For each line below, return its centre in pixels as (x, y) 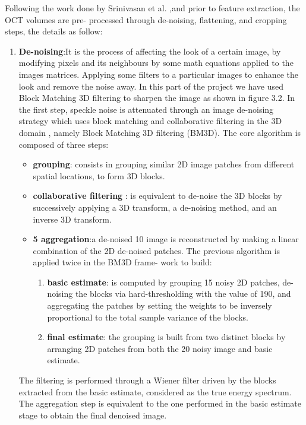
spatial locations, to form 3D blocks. (99, 175)
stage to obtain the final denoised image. (93, 415)
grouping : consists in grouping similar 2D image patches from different (164, 164)
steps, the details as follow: (54, 31)
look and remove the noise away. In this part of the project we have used (151, 86)
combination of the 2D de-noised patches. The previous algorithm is (157, 250)
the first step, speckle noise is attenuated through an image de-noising (146, 109)
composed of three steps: (64, 144)
